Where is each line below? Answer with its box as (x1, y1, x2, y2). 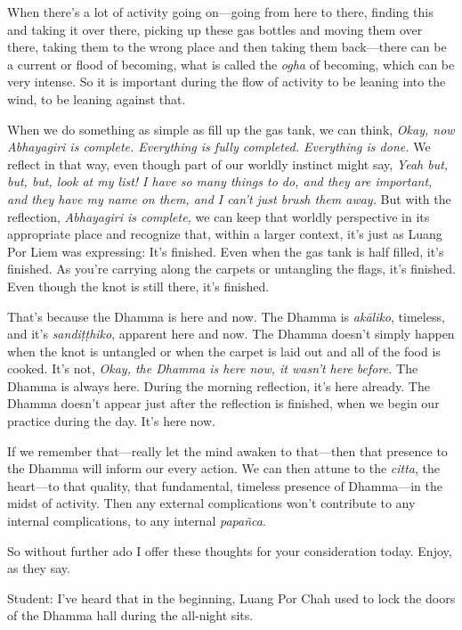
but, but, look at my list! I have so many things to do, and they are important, (7, 172, 433, 191)
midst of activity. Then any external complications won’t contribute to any (7, 494, 416, 512)
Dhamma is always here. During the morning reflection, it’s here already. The (7, 376, 430, 395)
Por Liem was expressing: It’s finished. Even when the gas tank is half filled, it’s (7, 241, 444, 260)
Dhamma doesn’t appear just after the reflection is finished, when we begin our (7, 394, 440, 413)
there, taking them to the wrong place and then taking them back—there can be (7, 37, 447, 56)
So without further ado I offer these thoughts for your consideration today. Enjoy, (7, 541, 452, 560)
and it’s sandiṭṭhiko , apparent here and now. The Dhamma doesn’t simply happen (7, 324, 455, 343)
